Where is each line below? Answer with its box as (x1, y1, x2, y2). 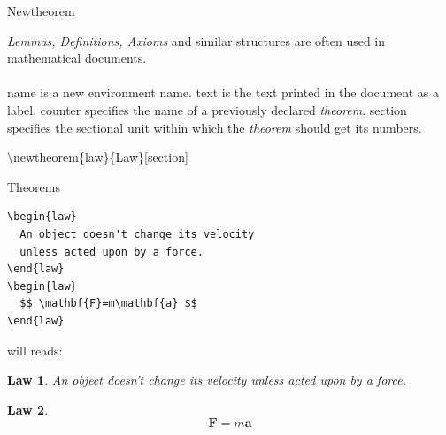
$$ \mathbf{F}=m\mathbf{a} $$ (19, 297, 197, 310)
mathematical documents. (7, 49, 147, 67)
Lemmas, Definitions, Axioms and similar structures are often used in (7, 31, 386, 50)
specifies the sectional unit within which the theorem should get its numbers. (7, 118, 422, 136)
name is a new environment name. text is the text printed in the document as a (7, 83, 439, 102)
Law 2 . (7, 400, 49, 418)
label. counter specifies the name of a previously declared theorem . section (7, 100, 407, 118)
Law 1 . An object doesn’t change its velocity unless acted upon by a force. (7, 370, 406, 389)
